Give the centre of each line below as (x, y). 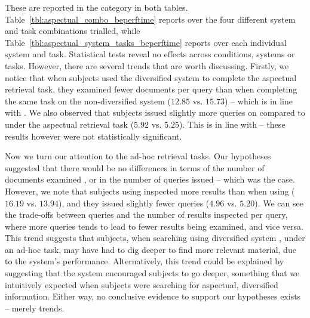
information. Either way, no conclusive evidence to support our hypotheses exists (153, 296)
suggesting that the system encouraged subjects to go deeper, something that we (152, 273)
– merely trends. (35, 308)
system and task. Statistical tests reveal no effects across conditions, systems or (150, 54)
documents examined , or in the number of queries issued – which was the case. (150, 179)
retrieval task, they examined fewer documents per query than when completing (151, 89)
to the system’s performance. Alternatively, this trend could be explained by (145, 261)
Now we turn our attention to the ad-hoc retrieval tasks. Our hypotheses (138, 156)
